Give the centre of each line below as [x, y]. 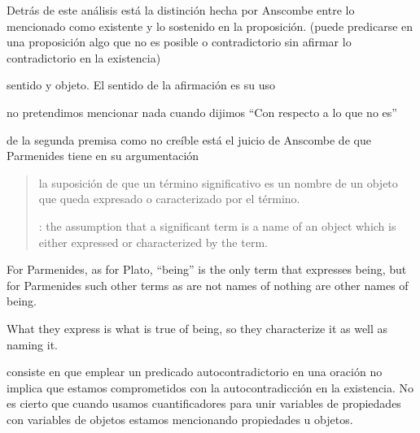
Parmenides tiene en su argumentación [103, 156]
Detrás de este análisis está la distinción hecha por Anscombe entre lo [181, 10]
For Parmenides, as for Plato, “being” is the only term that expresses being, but [207, 269]
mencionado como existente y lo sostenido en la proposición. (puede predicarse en [210, 26]
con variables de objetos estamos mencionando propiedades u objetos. [180, 419]
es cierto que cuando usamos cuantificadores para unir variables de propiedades [204, 403]
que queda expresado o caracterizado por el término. [169, 199]
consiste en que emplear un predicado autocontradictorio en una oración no [195, 372]
